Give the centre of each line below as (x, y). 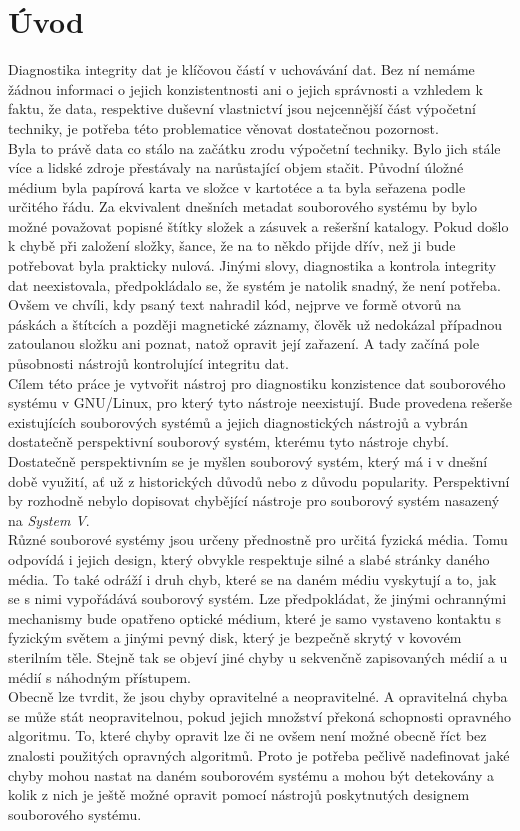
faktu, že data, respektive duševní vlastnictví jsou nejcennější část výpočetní (242, 108)
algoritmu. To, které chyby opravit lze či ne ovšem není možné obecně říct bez (247, 735)
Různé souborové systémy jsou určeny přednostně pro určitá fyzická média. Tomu (258, 539)
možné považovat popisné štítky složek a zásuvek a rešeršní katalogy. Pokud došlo (258, 225)
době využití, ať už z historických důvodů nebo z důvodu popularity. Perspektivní (259, 480)
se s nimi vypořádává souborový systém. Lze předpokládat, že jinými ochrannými (257, 598)
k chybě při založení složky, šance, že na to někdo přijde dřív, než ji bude (232, 245)
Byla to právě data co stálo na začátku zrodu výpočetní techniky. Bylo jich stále (254, 147)
